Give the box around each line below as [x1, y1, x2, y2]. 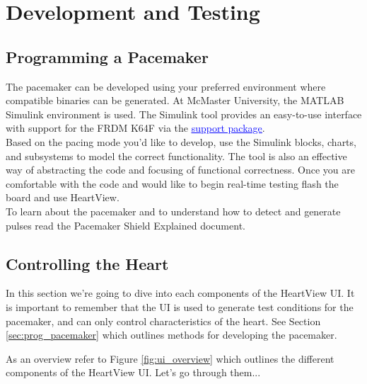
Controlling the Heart [6, 252, 169, 274]
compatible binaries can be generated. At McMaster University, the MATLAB [6, 93, 344, 108]
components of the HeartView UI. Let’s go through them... [6, 365, 261, 380]
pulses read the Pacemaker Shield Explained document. [6, 218, 245, 232]
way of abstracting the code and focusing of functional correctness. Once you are [6, 162, 355, 177]
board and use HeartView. [6, 190, 120, 205]
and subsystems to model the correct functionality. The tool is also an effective [6, 148, 347, 163]
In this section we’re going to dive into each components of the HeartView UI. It [6, 286, 355, 300]
